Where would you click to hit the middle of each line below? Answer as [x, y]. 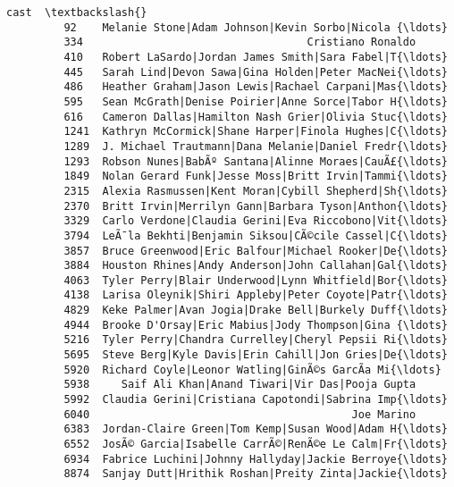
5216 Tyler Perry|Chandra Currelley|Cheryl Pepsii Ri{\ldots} [256, 340]
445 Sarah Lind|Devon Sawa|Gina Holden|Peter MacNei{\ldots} [256, 72]
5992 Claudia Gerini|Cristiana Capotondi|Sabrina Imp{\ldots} [256, 400]
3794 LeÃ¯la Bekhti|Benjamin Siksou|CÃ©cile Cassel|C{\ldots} [256, 235]
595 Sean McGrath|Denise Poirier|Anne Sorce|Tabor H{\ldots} [256, 101]
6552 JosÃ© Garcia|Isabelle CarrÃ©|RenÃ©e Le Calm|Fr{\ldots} [256, 445]
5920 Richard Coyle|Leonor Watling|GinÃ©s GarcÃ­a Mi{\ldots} [252, 369]
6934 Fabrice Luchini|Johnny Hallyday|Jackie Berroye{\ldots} [256, 459]
